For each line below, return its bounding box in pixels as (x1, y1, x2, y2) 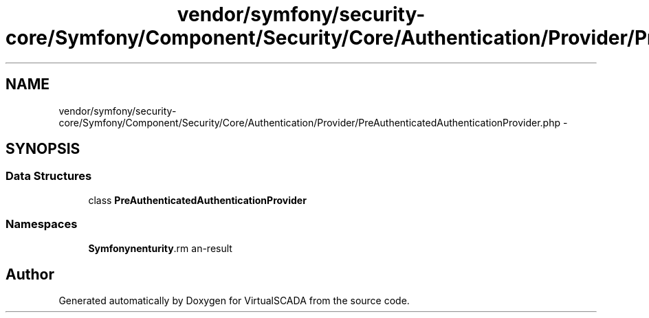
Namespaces (5, 217, 78, 231)
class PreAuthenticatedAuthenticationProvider (88, 194, 307, 206)
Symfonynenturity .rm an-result (88, 242, 232, 254)
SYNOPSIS (5, 140, 80, 158)
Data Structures (5, 169, 92, 183)
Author (5, 265, 54, 283)
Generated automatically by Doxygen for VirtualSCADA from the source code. (58, 295, 410, 307)
